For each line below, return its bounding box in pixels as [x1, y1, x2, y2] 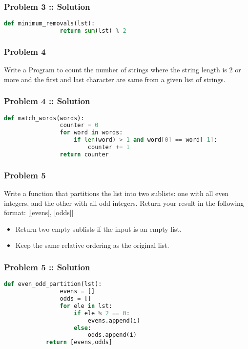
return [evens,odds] [45, 339, 112, 346]
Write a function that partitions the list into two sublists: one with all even [4, 188, 229, 198]
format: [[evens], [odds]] [4, 207, 74, 218]
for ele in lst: [60, 302, 112, 309]
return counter [60, 151, 109, 158]
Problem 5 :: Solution [4, 261, 90, 273]
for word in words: [60, 129, 123, 136]
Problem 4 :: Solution [4, 95, 90, 107]
